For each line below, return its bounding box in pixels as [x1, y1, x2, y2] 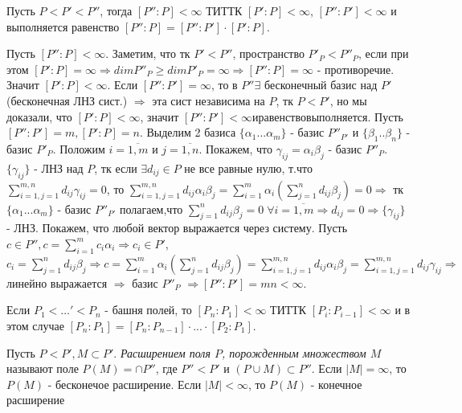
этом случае [6, 317, 64, 333]
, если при [358, 45, 409, 62]
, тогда [100, 2, 133, 18]
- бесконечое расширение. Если [47, 375, 202, 392]
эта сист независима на [152, 92, 265, 108]
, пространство [232, 45, 305, 62]
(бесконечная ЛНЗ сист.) [6, 92, 128, 108]
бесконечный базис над [264, 76, 378, 93]
